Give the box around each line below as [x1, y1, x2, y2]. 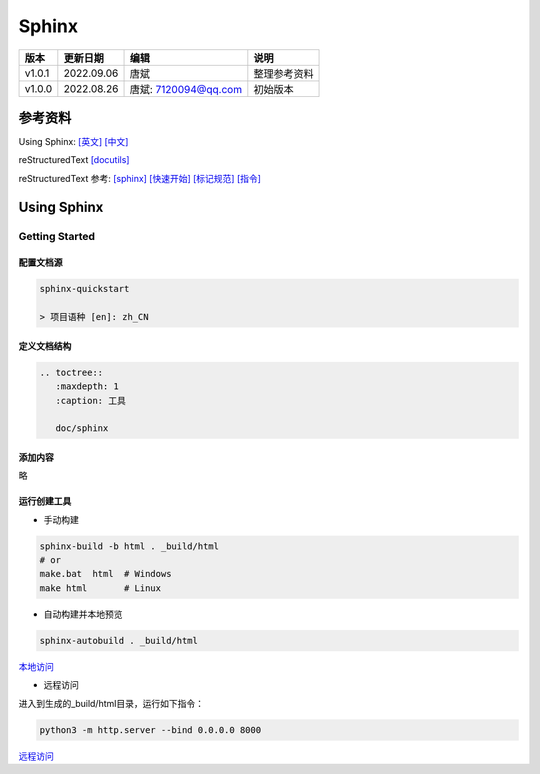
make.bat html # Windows [39, 568, 172, 580]
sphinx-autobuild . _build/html [39, 635, 199, 646]
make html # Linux [39, 582, 162, 594]
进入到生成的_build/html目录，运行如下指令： [18, 697, 205, 709]
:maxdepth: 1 [55, 381, 120, 392]
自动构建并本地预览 [43, 608, 123, 620]
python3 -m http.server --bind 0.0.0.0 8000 [39, 724, 262, 735]
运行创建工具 [18, 495, 72, 507]
